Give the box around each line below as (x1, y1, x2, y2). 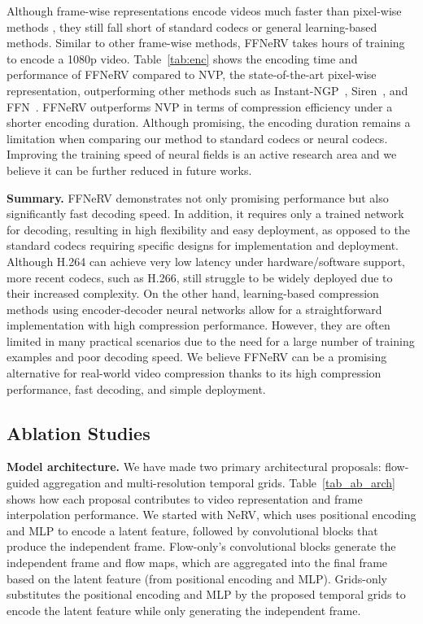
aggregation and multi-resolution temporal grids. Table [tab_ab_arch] (43, 474, 395, 491)
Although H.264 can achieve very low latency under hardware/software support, (7, 252, 406, 269)
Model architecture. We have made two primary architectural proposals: (7, 458, 382, 475)
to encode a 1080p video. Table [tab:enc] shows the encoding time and (7, 50, 358, 67)
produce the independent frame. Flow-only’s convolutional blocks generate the (7, 538, 396, 555)
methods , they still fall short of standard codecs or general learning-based (7, 18, 377, 35)
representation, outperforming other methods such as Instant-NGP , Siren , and (7, 81, 408, 98)
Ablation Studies (7, 420, 150, 445)
